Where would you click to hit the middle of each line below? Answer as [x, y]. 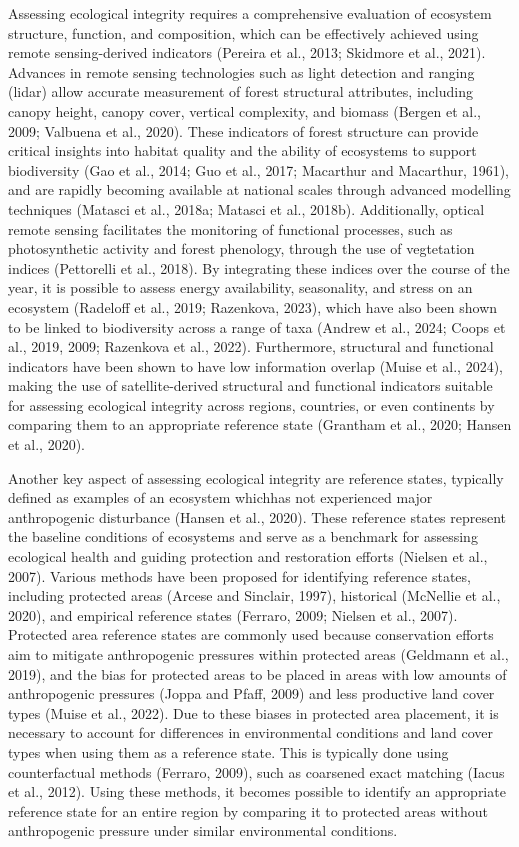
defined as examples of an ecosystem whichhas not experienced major [220, 497]
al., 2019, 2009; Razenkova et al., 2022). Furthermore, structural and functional [251, 346]
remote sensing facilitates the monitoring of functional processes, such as [230, 228]
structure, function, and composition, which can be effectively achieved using [243, 32]
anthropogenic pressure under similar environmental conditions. [203, 830]
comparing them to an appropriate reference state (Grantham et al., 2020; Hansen [260, 424]
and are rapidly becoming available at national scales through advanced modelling [259, 189]
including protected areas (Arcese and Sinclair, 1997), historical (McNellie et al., [254, 595]
